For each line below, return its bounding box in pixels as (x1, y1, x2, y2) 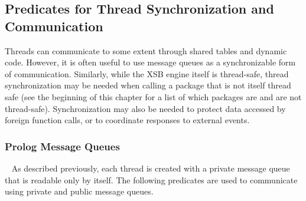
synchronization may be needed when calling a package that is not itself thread (5, 79, 291, 91)
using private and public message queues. (5, 185, 154, 197)
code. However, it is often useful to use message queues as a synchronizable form (5, 56, 296, 68)
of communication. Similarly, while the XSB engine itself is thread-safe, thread (5, 67, 289, 80)
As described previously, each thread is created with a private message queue (11, 162, 290, 174)
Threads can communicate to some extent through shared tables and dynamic (5, 44, 287, 57)
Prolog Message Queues (5, 139, 120, 153)
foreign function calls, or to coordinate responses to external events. (5, 114, 250, 126)
